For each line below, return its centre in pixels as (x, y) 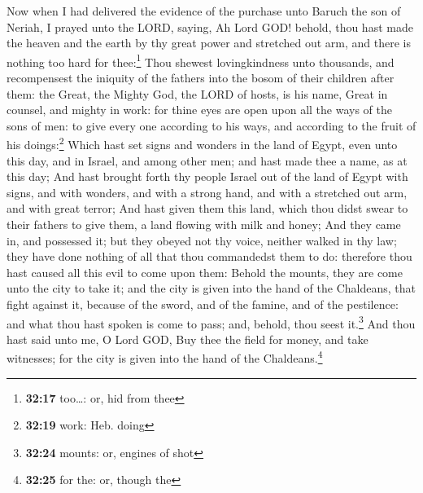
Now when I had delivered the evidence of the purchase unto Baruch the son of (204, 11)
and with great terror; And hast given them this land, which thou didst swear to (207, 208)
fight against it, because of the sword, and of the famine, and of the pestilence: (203, 304)
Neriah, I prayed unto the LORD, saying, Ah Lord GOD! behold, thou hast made (210, 26)
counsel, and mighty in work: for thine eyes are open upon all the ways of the (200, 110)
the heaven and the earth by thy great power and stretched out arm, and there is (209, 43)
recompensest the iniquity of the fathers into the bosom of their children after (201, 78)
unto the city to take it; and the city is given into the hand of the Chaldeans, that (211, 288)
